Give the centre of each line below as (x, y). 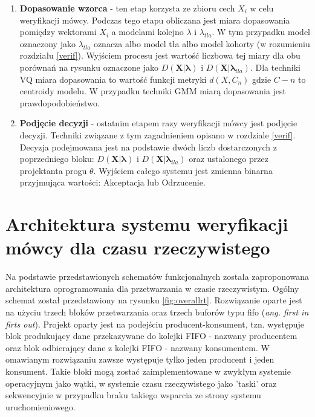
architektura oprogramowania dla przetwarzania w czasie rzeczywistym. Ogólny (152, 288)
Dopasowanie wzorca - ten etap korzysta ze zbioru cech (127, 8)
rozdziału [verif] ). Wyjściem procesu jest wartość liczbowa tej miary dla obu (160, 55)
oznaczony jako (47, 43)
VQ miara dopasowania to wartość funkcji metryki (113, 79)
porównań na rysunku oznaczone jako (89, 67)
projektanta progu (53, 170)
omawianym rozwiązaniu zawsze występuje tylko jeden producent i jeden (140, 359)
